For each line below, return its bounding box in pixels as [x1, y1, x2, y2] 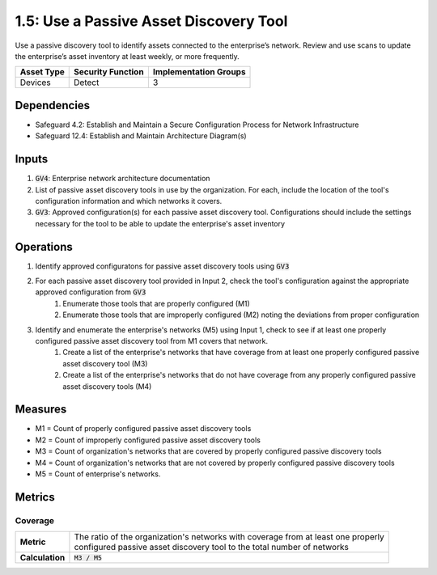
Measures [15, 403, 67, 416]
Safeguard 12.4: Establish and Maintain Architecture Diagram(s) [35, 131, 247, 141]
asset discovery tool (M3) [62, 358, 148, 368]
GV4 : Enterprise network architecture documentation [35, 174, 210, 184]
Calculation [19, 552, 66, 564]
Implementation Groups [152, 66, 246, 78]
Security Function [74, 66, 145, 78]
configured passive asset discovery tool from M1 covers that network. [35, 336, 269, 345]
